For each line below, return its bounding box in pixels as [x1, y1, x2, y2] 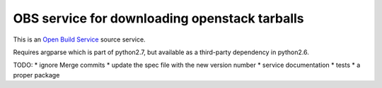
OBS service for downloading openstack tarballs [13, 11, 304, 26]
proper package [13, 70, 60, 79]
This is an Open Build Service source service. [13, 35, 146, 44]
